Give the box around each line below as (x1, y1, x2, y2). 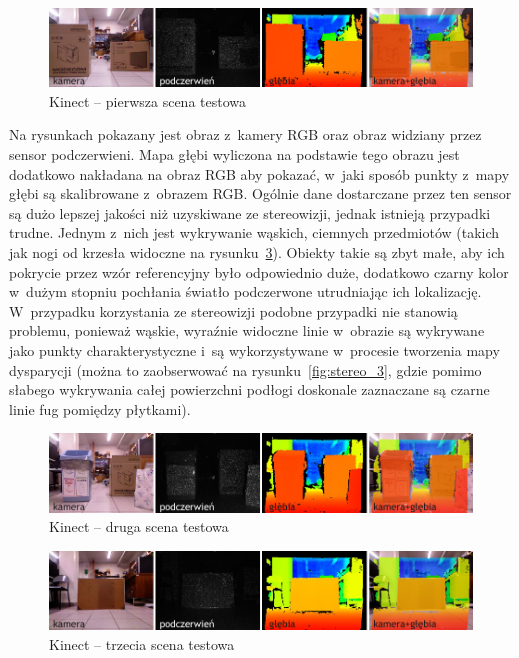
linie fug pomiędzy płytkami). (9, 398, 191, 419)
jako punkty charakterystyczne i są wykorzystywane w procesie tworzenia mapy (9, 339, 500, 360)
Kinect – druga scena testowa (49, 516, 229, 537)
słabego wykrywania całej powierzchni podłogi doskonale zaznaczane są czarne (9, 379, 490, 400)
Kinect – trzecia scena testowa (49, 633, 235, 654)
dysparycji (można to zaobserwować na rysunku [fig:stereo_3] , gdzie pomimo (9, 359, 482, 380)
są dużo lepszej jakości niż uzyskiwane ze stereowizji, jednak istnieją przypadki (9, 202, 491, 223)
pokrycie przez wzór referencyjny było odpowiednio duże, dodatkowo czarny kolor (9, 261, 509, 282)
